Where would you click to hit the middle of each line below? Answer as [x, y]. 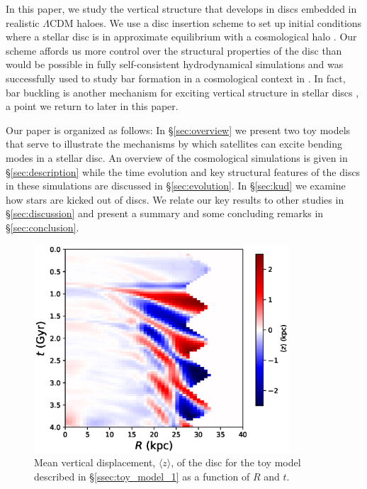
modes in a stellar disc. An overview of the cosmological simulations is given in [177, 157]
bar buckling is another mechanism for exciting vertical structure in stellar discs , [182, 92]
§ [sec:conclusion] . [43, 227]
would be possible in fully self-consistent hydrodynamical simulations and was [175, 64]
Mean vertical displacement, [95, 462]
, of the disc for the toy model [236, 462]
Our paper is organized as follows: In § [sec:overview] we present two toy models [178, 130]
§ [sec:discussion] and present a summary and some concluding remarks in [165, 213]
